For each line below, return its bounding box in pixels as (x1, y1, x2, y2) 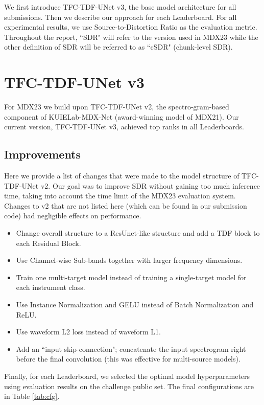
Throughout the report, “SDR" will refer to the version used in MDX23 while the (4, 31, 258, 42)
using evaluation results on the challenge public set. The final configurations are (4, 380, 254, 391)
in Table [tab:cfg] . (4, 391, 60, 401)
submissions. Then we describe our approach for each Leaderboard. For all (4, 11, 237, 22)
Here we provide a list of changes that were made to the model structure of (4, 170, 239, 181)
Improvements (4, 146, 81, 162)
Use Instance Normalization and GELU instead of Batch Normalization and (16, 299, 254, 310)
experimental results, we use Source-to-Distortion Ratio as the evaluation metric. (4, 21, 257, 32)
